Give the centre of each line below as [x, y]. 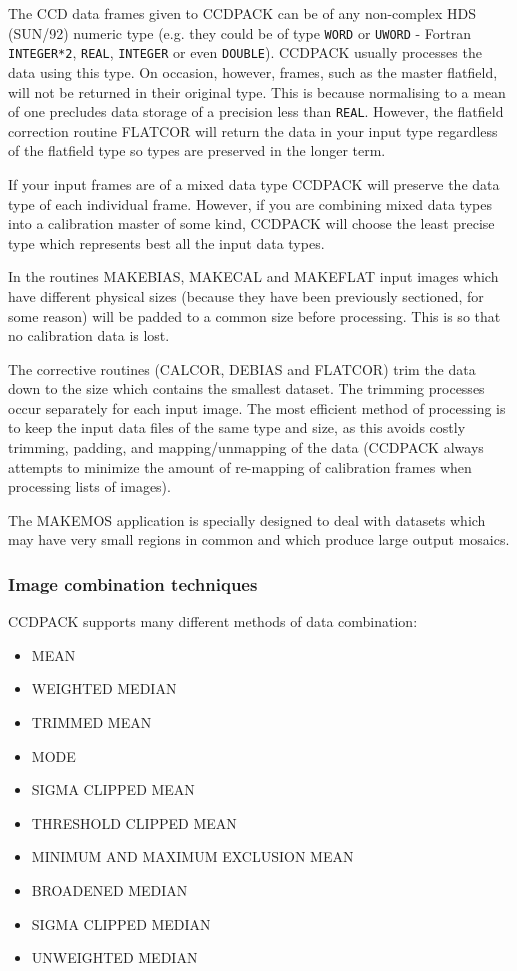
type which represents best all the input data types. [166, 242]
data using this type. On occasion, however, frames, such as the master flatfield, [253, 71]
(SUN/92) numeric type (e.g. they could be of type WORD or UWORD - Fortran [240, 32]
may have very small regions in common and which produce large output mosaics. [259, 539]
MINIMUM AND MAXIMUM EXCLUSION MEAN [192, 856]
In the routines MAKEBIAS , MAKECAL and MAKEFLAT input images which [253, 276]
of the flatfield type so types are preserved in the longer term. [197, 150]
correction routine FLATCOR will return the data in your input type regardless [253, 130]
